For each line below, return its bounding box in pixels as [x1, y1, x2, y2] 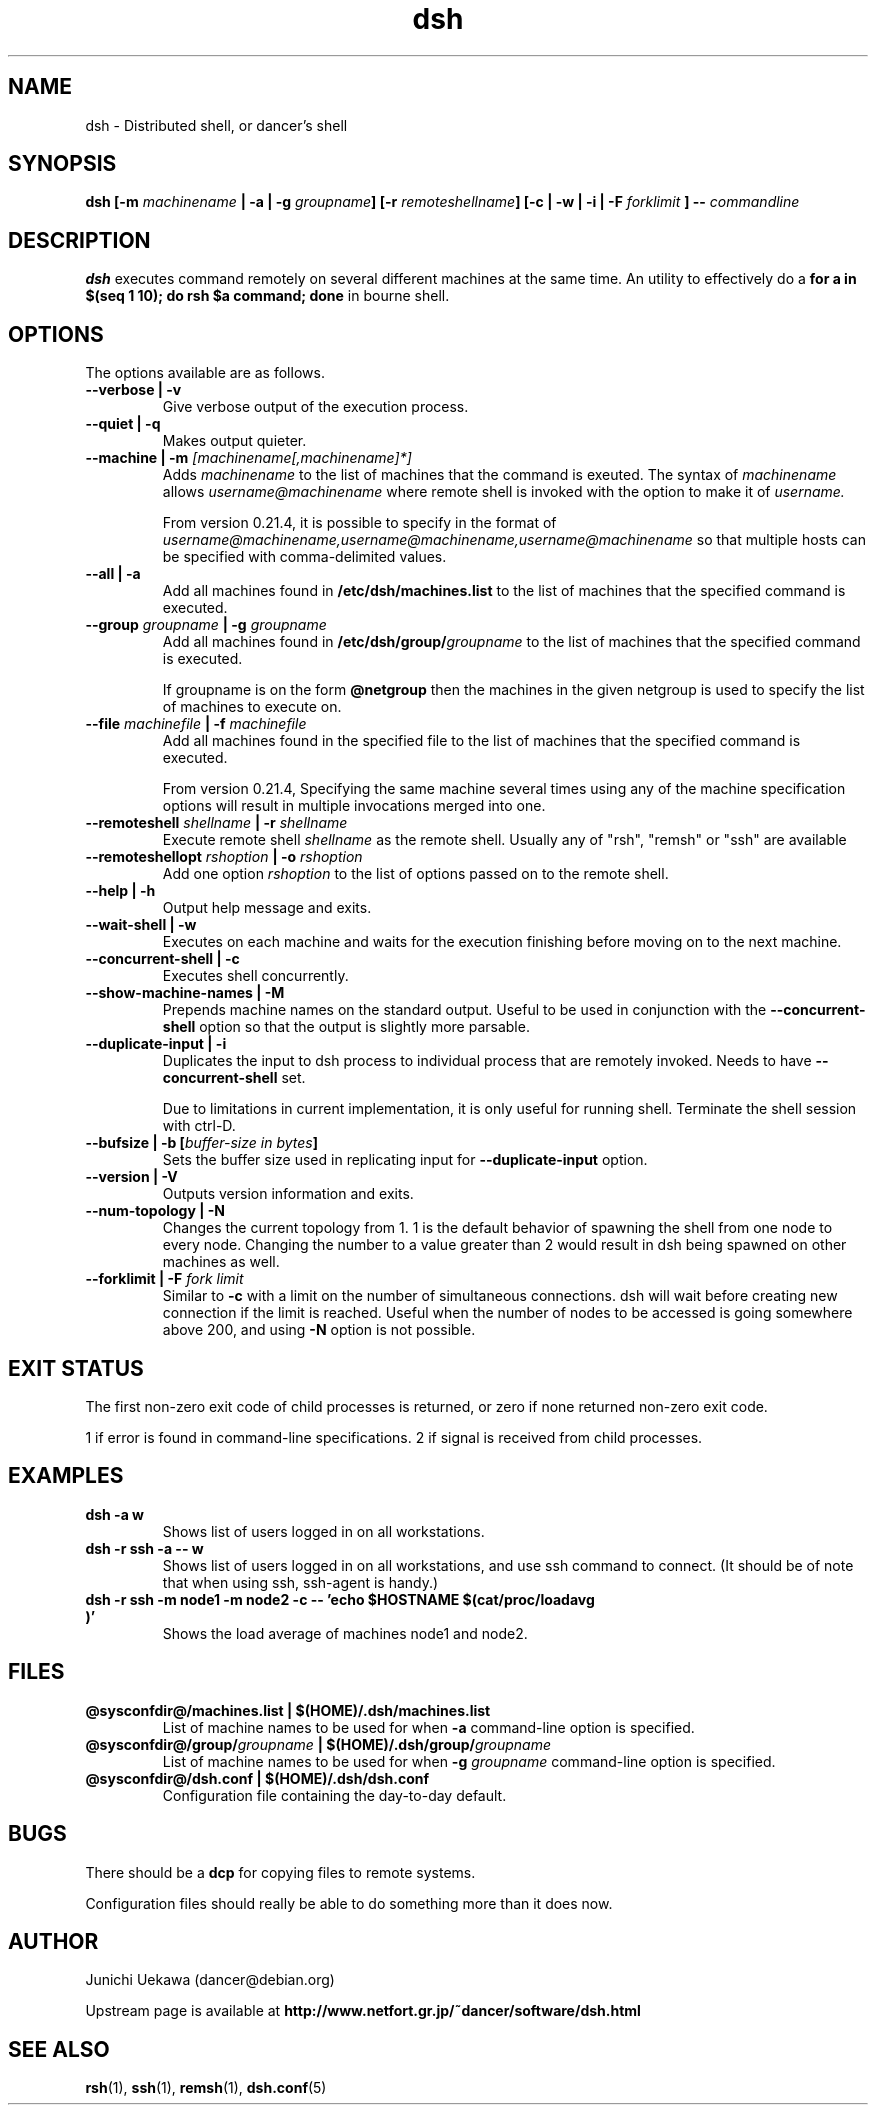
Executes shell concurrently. [162, 967, 349, 985]
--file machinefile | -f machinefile [85, 715, 307, 733]
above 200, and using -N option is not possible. [162, 1321, 476, 1339]
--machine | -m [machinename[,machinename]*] [85, 449, 412, 467]
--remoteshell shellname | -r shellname [85, 814, 348, 832]
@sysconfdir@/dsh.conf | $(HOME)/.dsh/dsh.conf [85, 1769, 430, 1787]
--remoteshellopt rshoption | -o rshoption [85, 848, 363, 866]
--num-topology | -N [85, 1202, 225, 1220]
